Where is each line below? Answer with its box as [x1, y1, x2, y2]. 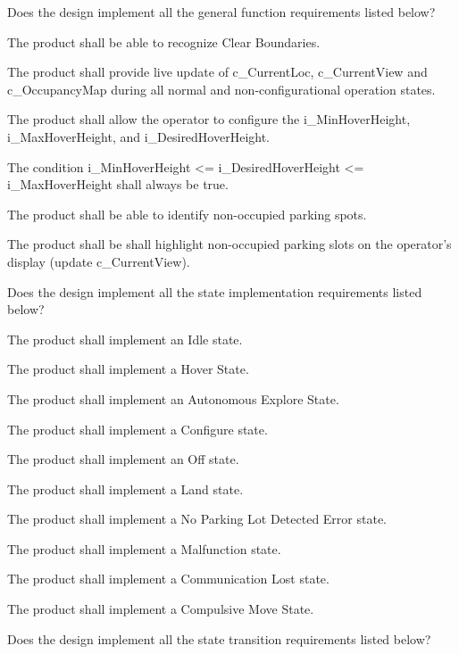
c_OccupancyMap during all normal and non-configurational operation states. [7, 79, 436, 98]
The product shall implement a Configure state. [7, 419, 268, 438]
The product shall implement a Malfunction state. [7, 539, 281, 558]
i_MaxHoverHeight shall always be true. [7, 175, 229, 194]
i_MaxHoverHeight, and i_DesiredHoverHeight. [7, 127, 271, 145]
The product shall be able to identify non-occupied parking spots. [7, 204, 367, 223]
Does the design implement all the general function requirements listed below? [7, 3, 436, 21]
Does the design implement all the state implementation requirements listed [7, 282, 422, 301]
